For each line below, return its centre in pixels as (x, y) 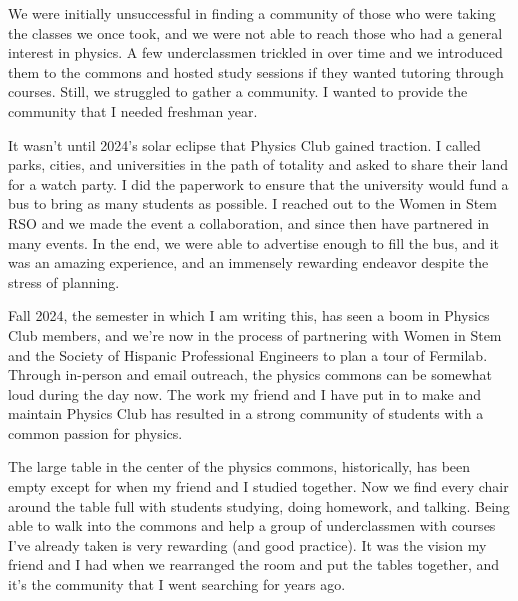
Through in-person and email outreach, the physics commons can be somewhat (250, 374)
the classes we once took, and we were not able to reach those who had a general (255, 32)
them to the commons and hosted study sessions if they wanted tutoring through (256, 71)
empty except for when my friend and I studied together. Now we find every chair (258, 486)
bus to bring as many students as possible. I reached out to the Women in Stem (253, 203)
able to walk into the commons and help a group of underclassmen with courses (252, 525)
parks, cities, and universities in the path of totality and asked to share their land (258, 164)
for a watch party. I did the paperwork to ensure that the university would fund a (258, 183)
